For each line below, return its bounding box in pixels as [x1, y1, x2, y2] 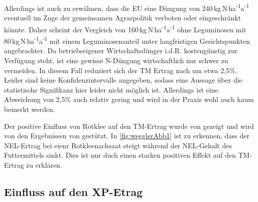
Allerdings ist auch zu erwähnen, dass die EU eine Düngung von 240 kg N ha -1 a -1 [4, 1, 249, 13]
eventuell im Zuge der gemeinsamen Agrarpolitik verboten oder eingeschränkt [4, 12, 241, 23]
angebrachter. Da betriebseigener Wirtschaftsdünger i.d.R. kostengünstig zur [4, 45, 238, 56]
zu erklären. [26, 159, 62, 170]
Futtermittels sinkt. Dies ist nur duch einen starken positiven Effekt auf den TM [4, 150, 250, 160]
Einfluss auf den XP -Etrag [4, 184, 143, 199]
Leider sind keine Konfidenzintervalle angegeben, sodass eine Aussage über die [4, 75, 243, 85]
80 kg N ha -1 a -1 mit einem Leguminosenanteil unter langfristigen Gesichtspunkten [4, 34, 250, 46]
